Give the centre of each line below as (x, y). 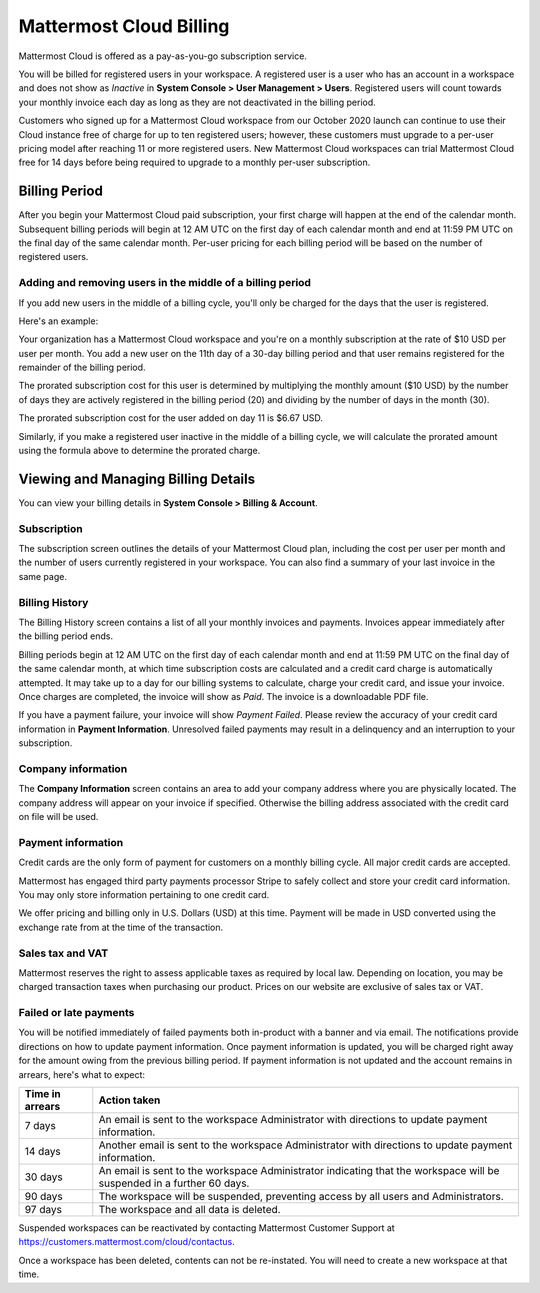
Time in (42, 1093)
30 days (44, 1177)
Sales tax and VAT (63, 953)
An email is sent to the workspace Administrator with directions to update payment (293, 1119)
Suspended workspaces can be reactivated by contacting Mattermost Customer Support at (206, 1227)
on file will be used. (58, 817)
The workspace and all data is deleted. (189, 1209)
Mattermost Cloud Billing (124, 26)
